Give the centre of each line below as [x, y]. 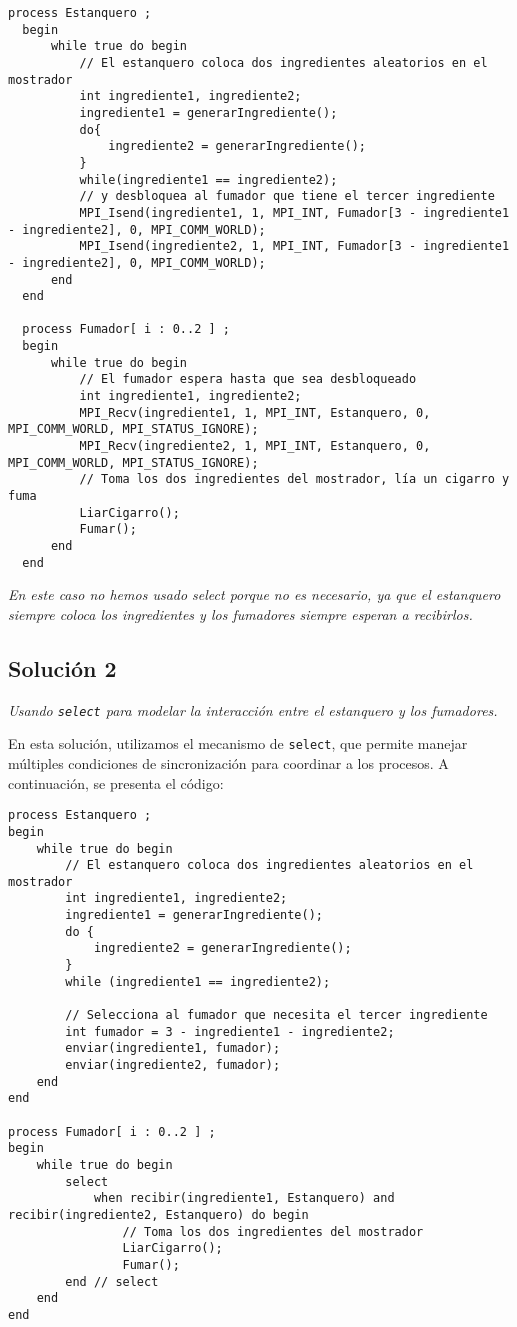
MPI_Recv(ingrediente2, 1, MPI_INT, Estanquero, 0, [255, 446]
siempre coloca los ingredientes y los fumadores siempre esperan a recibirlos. [240, 613]
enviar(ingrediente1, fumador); [173, 1048]
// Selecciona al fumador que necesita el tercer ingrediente [276, 1015]
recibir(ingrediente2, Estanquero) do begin [158, 1214]
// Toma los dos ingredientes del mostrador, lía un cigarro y [294, 479]
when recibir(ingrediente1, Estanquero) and [244, 1198]
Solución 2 [62, 667]
